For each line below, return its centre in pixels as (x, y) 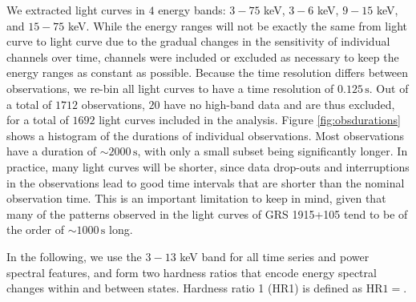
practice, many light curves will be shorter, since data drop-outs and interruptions (208, 166)
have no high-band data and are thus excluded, (279, 104)
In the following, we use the (74, 256)
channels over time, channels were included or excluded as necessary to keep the (203, 56)
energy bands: (192, 10)
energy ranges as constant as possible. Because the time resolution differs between (208, 72)
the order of (36, 230)
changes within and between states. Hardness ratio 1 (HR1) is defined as (185, 288)
